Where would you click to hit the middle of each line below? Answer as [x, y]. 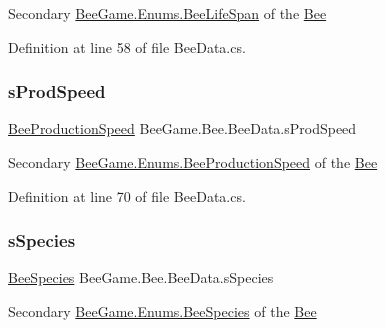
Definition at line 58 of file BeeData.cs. [127, 46]
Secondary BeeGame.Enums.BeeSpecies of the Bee [162, 311]
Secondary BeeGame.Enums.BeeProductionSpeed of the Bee [193, 162]
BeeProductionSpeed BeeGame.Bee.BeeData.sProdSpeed [182, 128]
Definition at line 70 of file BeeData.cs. [127, 195]
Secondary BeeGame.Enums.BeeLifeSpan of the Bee [167, 13]
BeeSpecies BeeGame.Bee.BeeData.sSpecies [141, 277]
